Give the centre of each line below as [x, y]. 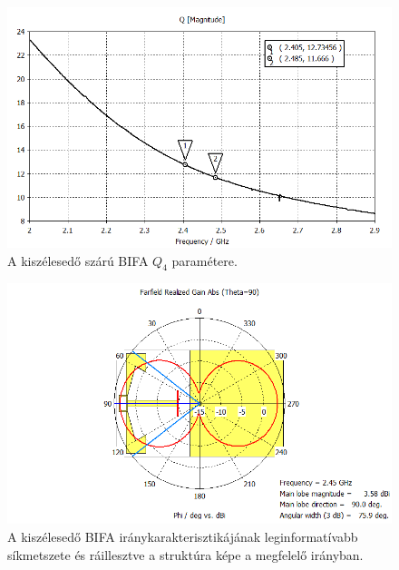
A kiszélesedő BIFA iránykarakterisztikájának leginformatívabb [183, 536]
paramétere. [204, 260]
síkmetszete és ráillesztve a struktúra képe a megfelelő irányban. [185, 554]
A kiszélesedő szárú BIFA [78, 260]
